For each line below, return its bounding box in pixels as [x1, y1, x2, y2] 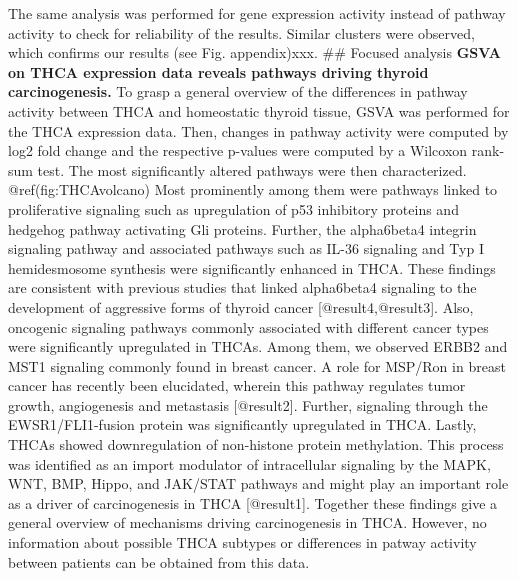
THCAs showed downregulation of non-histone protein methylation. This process [8, 434, 504, 455]
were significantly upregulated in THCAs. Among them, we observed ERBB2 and [8, 336, 508, 357]
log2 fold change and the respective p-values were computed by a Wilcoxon [8, 140, 468, 161]
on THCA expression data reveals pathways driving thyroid [8, 61, 429, 82]
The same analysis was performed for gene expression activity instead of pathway [8, 3, 506, 23]
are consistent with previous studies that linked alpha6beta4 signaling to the [8, 277, 477, 298]
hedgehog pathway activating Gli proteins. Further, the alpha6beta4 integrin [8, 218, 477, 239]
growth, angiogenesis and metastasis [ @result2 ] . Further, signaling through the [8, 394, 488, 415]
